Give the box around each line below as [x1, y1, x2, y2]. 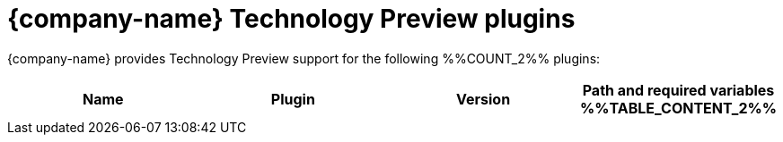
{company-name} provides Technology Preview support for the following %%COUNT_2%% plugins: [7, 50, 601, 66]
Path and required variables [582, 80, 775, 99]
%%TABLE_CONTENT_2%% [580, 98, 777, 117]
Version [456, 89, 511, 108]
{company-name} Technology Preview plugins [7, 4, 576, 34]
